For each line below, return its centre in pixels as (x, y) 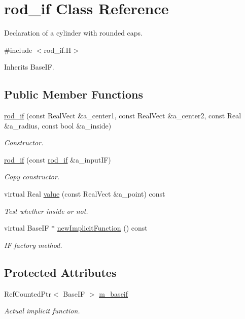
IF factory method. (33, 245)
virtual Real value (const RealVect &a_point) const (85, 194)
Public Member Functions (74, 94)
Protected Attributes (60, 272)
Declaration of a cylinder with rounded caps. (74, 33)
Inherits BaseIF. (29, 67)
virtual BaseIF (27, 228)
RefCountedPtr (28, 293)
